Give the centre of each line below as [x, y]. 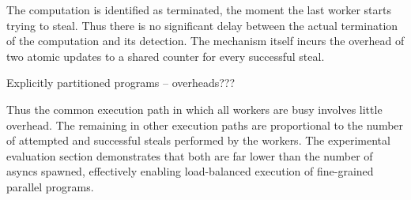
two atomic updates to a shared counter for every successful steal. [166, 56]
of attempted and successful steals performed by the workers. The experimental [198, 140]
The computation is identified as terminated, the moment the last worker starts [199, 9]
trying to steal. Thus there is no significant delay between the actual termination [202, 25]
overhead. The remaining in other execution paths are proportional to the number [205, 125]
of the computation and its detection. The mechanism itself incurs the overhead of [205, 41]
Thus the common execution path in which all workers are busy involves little [194, 109]
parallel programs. [50, 186]
